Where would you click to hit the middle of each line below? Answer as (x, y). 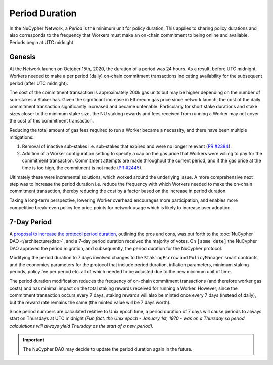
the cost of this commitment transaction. (52, 120)
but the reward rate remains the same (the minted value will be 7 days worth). (90, 302)
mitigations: (21, 137)
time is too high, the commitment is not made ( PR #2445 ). (82, 168)
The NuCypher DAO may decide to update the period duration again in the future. (108, 349)
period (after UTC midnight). (39, 83)
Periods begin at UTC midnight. (42, 43)
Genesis (23, 57)
